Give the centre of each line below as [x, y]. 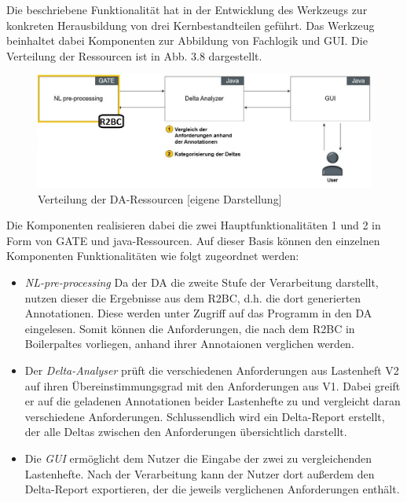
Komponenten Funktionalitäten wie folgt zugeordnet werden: [153, 256]
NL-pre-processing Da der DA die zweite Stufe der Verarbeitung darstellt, [202, 282]
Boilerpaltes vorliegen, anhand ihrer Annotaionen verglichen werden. [189, 344]
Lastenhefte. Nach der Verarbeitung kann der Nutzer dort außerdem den [200, 473]
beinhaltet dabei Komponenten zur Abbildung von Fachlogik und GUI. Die [187, 40]
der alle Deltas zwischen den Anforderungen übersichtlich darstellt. [186, 432]
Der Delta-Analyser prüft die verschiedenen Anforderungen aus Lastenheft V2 [212, 370]
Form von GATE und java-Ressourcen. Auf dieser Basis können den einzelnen [193, 240]
